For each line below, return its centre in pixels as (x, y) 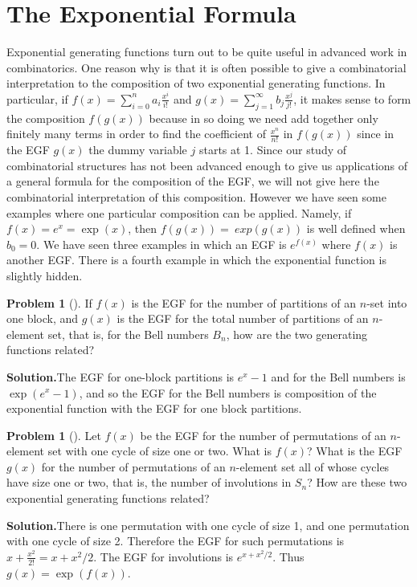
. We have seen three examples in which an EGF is (161, 244)
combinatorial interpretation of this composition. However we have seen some (196, 196)
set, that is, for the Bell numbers (128, 334)
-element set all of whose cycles (313, 466)
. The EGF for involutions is (164, 556)
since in (376, 134)
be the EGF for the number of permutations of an (263, 435)
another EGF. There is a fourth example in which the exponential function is (196, 260)
